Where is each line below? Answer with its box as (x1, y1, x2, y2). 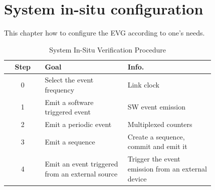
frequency (45, 84, 75, 94)
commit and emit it (127, 141, 187, 151)
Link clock (127, 79, 159, 89)
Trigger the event (127, 153, 180, 164)
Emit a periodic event (45, 119, 112, 129)
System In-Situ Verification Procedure (49, 44, 166, 54)
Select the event (45, 74, 94, 85)
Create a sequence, (127, 131, 185, 141)
